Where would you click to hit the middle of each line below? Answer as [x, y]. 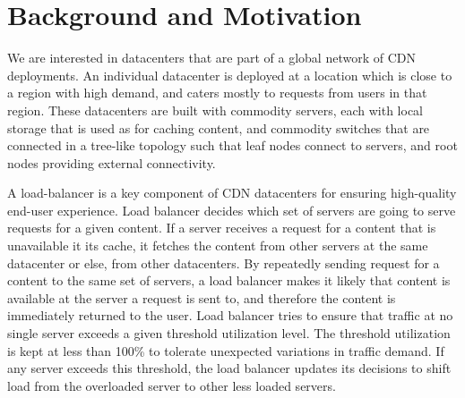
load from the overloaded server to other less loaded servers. [172, 385]
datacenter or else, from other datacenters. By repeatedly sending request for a [224, 263]
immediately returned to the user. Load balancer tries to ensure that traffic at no [230, 315]
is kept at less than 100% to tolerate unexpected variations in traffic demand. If [226, 350]
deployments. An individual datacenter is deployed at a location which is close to [230, 75]
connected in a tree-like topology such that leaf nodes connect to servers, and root [232, 145]
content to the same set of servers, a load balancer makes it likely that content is [229, 280]
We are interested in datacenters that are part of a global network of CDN [211, 58]
